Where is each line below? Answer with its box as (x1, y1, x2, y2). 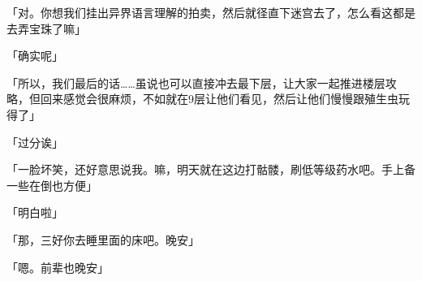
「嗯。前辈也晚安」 (6, 258, 109, 275)
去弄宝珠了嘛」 (6, 19, 86, 37)
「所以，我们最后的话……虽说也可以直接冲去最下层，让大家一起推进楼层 (6, 74, 385, 91)
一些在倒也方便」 (6, 176, 97, 193)
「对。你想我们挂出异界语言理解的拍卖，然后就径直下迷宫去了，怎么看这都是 (6, 4, 416, 20)
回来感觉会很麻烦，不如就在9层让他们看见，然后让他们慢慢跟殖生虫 (40, 90, 398, 107)
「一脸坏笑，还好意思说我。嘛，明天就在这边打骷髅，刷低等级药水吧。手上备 (6, 161, 416, 178)
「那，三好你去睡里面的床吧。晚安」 (6, 231, 200, 248)
